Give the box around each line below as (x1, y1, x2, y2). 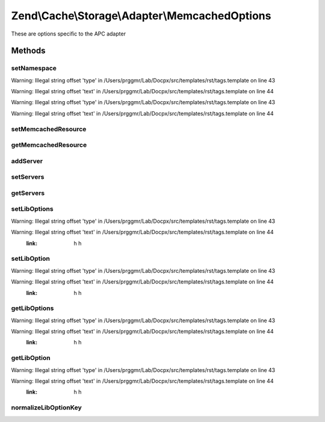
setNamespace (11, 64, 57, 72)
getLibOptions (11, 304, 54, 312)
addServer (11, 157, 43, 165)
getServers (11, 188, 45, 197)
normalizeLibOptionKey (11, 403, 82, 412)
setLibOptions (11, 205, 54, 213)
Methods (11, 46, 46, 56)
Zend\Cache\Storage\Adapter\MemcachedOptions (11, 9, 271, 22)
